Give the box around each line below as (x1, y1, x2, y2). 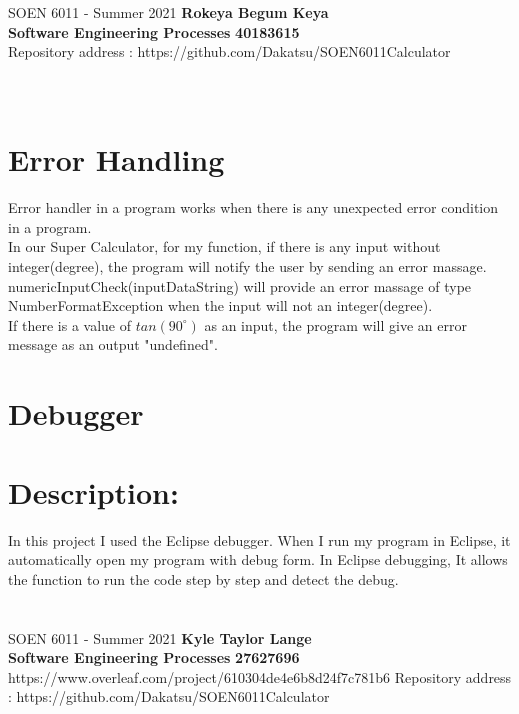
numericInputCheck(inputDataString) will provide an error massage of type (8, 275, 472, 296)
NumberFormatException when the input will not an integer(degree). (8, 295, 433, 316)
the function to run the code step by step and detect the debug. (8, 568, 399, 589)
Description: (8, 471, 179, 512)
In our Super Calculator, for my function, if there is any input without (8, 236, 441, 257)
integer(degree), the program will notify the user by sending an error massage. (8, 256, 487, 277)
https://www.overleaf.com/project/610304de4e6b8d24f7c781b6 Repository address (8, 666, 512, 687)
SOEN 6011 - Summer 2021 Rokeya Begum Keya (8, 2, 329, 23)
